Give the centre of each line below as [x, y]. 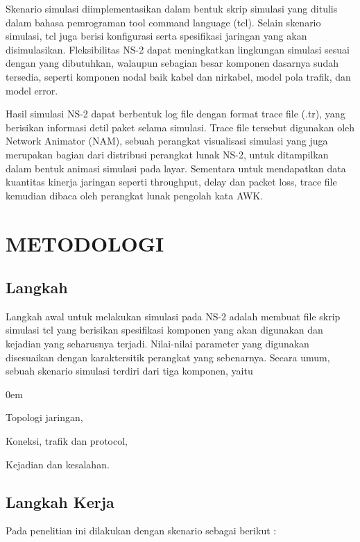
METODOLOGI [85, 243]
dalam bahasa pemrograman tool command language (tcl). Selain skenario [163, 22]
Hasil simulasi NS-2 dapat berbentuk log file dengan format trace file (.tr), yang [175, 114]
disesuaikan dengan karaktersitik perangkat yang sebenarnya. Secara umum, [168, 357]
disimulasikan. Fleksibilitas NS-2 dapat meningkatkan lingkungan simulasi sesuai [178, 49]
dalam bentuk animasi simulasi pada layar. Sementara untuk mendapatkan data [176, 168]
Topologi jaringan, [44, 417]
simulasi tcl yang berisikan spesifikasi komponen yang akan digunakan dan [164, 330]
